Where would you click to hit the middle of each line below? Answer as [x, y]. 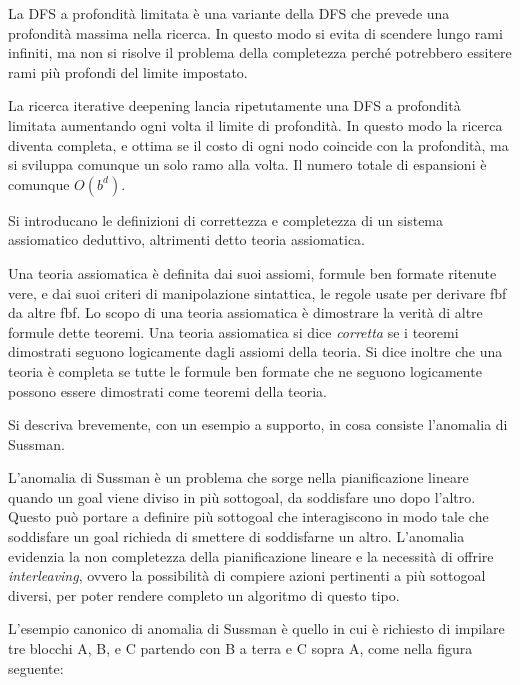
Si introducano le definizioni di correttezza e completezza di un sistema [226, 219]
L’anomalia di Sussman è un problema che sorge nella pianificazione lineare [238, 477]
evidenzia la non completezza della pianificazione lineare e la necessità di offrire [251, 555]
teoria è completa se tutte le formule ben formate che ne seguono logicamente [245, 370]
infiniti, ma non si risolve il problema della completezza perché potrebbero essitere [260, 52]
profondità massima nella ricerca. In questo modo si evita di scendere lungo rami [255, 32]
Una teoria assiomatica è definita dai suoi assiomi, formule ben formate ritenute [252, 272]
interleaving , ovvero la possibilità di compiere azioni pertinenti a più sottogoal [247, 575]
